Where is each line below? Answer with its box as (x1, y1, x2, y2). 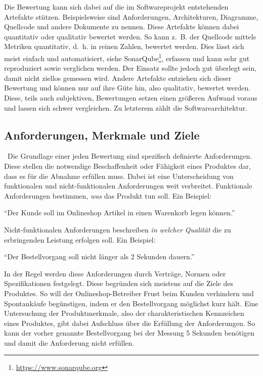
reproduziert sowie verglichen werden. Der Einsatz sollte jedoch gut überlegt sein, (4, 63, 257, 73)
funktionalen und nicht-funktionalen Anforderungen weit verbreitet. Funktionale (4, 180, 252, 191)
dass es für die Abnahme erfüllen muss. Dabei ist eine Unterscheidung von (4, 170, 234, 181)
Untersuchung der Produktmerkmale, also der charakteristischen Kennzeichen (4, 308, 244, 318)
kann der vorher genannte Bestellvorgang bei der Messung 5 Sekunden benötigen (4, 327, 254, 338)
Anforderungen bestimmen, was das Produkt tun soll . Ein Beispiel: (4, 190, 211, 201)
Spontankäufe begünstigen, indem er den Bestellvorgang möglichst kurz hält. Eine (4, 298, 258, 308)
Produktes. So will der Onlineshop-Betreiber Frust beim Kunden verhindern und (4, 288, 254, 298)
